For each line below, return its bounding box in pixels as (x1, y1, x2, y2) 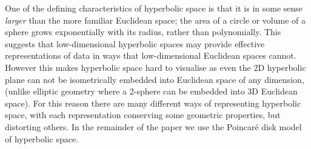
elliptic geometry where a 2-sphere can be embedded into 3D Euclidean (33, 85, 298, 98)
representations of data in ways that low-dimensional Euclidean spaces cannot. (5, 49, 296, 62)
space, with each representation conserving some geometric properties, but (5, 108, 281, 121)
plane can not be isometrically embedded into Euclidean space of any (5, 73, 262, 85)
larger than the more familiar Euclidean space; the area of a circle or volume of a (5, 13, 306, 26)
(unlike (5, 85, 31, 98)
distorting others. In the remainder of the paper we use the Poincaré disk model (5, 120, 302, 133)
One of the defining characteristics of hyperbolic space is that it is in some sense (5, 2, 303, 14)
